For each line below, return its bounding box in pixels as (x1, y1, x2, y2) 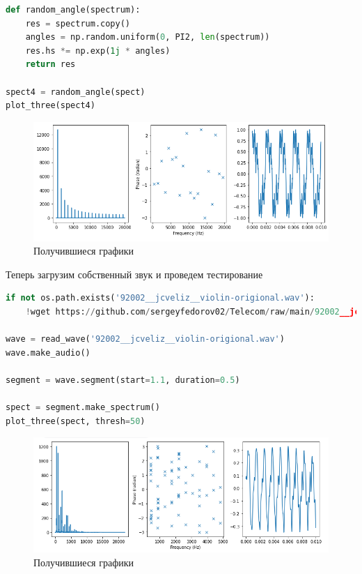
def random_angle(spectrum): (6, 5, 141, 15)
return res (25, 59, 76, 70)
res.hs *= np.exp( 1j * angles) (25, 45, 171, 56)
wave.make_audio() (6, 347, 90, 358)
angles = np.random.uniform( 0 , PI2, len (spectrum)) (25, 32, 270, 43)
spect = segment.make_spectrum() (6, 402, 160, 413)
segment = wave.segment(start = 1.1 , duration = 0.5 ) (6, 375, 240, 385)
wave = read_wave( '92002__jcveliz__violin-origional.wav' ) (6, 334, 285, 345)
